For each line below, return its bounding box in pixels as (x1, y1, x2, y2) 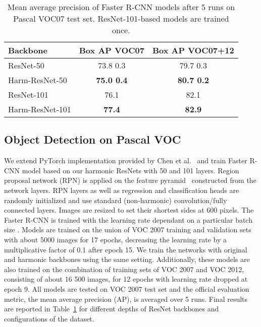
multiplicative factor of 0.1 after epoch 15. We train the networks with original (4, 244, 247, 254)
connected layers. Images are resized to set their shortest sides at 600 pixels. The (4, 205, 254, 215)
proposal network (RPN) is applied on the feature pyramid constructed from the (4, 175, 256, 185)
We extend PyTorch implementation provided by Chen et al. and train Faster (4, 155, 247, 166)
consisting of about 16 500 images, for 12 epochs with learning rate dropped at (4, 274, 248, 284)
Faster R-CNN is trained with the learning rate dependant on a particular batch (4, 214, 252, 225)
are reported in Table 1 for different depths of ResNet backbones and (4, 303, 219, 314)
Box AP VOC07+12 (152, 44, 234, 56)
